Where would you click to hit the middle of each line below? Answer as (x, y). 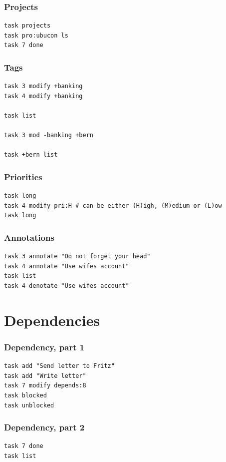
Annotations (29, 237)
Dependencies (52, 320)
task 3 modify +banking (43, 86)
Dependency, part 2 (44, 427)
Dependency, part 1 (44, 347)
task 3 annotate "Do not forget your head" (77, 257)
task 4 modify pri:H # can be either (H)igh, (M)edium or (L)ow (113, 205)
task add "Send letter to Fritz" (59, 366)
